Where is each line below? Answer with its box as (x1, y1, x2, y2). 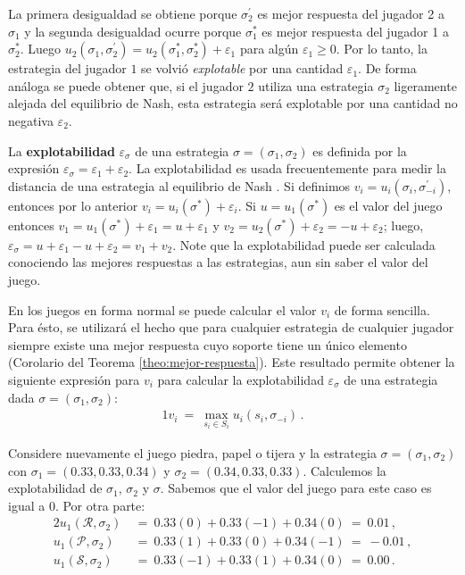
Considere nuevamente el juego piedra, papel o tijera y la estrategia (8, 443, 377, 462)
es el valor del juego (334, 196, 443, 214)
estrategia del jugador (8, 59, 127, 78)
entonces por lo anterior (8, 196, 138, 214)
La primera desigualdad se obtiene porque (8, 4, 237, 22)
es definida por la (312, 141, 407, 160)
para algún (239, 39, 299, 58)
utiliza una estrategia (258, 76, 374, 95)
